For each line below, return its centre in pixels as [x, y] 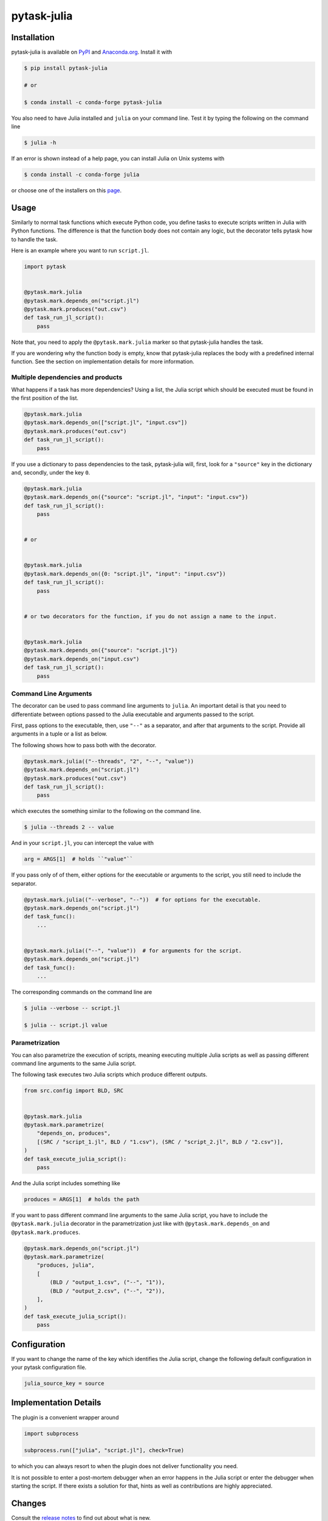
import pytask [45, 266]
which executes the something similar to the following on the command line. [106, 811]
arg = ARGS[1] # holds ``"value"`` [79, 859]
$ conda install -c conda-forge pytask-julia [93, 102]
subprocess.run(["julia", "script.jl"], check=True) [104, 1450]
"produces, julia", [66, 1265]
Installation [33, 37]
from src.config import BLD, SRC [74, 1091]
